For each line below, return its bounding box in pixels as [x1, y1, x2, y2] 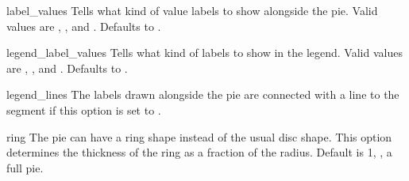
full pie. [6, 159, 44, 175]
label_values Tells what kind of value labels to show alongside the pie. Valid [6, 2, 378, 18]
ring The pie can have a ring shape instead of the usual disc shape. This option [6, 128, 392, 145]
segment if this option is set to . [6, 101, 161, 118]
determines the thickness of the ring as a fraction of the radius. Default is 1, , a [6, 144, 392, 160]
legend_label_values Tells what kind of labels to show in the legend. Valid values [6, 44, 403, 61]
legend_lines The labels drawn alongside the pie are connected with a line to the [6, 86, 399, 103]
